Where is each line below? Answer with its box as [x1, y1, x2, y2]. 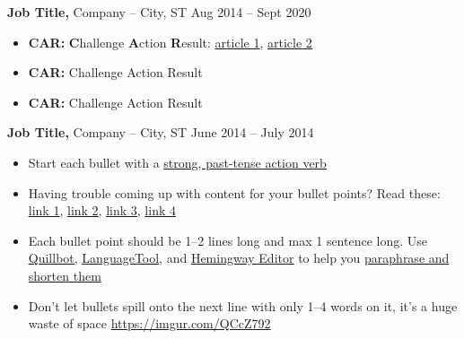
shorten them [28, 265, 101, 284]
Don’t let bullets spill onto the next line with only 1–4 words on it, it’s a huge [28, 296, 458, 315]
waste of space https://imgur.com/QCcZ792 [28, 314, 271, 333]
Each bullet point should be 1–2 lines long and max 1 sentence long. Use [28, 230, 428, 249]
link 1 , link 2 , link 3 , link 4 [28, 201, 176, 220]
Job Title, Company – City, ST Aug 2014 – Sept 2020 [7, 3, 311, 21]
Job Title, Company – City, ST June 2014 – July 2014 [7, 123, 314, 142]
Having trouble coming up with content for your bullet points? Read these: [28, 183, 441, 202]
